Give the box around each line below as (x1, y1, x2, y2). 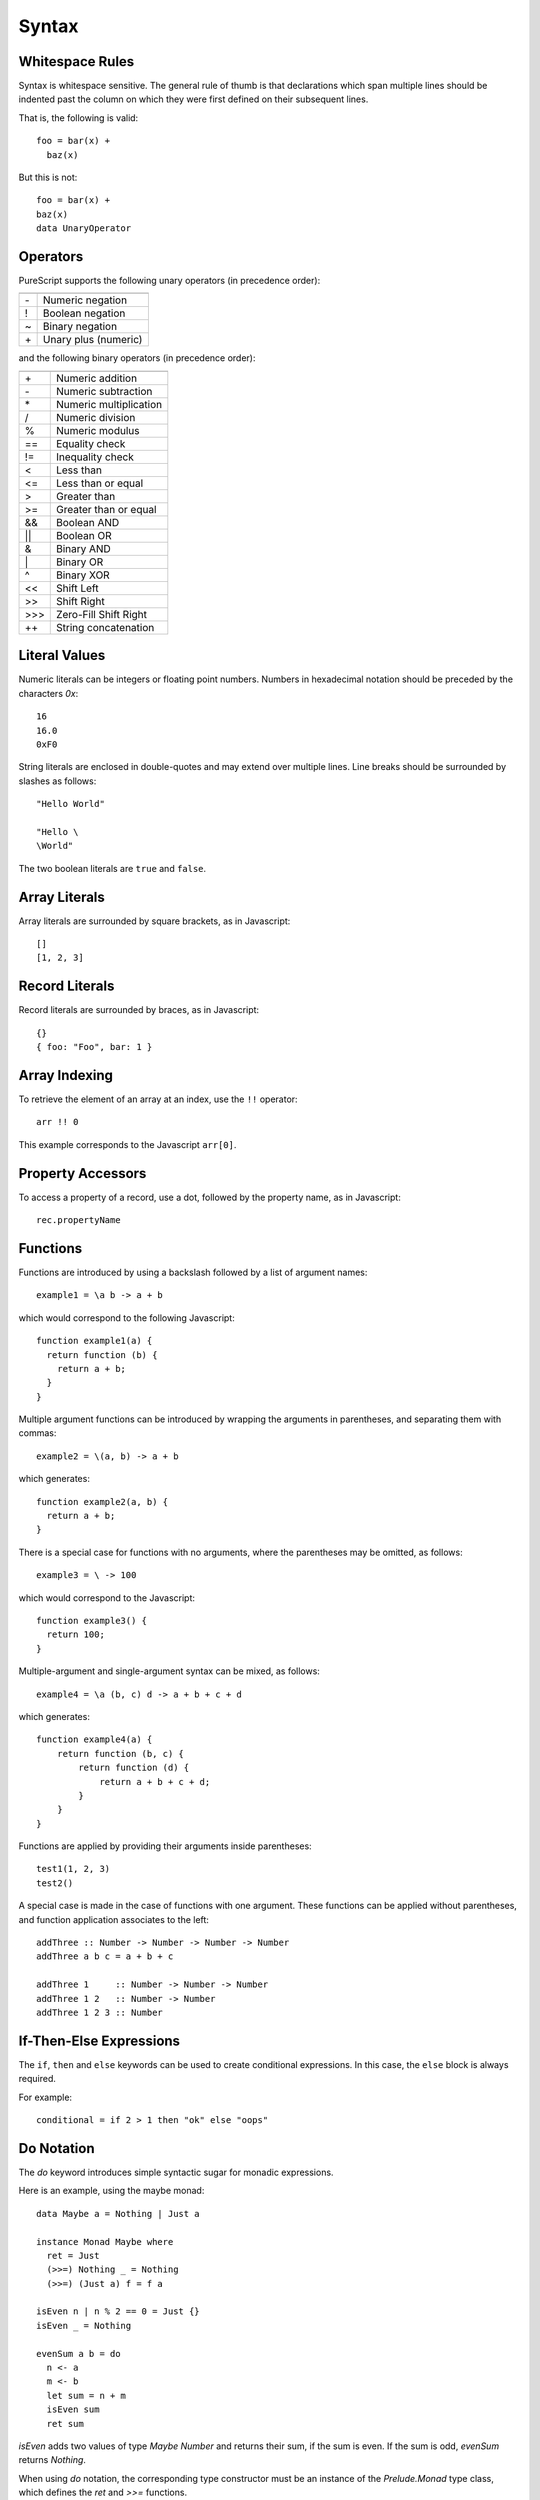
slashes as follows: (18, 775, 97, 787)
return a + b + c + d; (99, 1776, 211, 1787)
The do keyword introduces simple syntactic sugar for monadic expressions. (18, 2166, 334, 2178)
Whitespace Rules (18, 53, 135, 70)
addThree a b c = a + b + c (36, 1951, 174, 1962)
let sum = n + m (46, 2390, 127, 2401)
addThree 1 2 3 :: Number (36, 2006, 164, 2018)
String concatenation (55, 620, 155, 634)
